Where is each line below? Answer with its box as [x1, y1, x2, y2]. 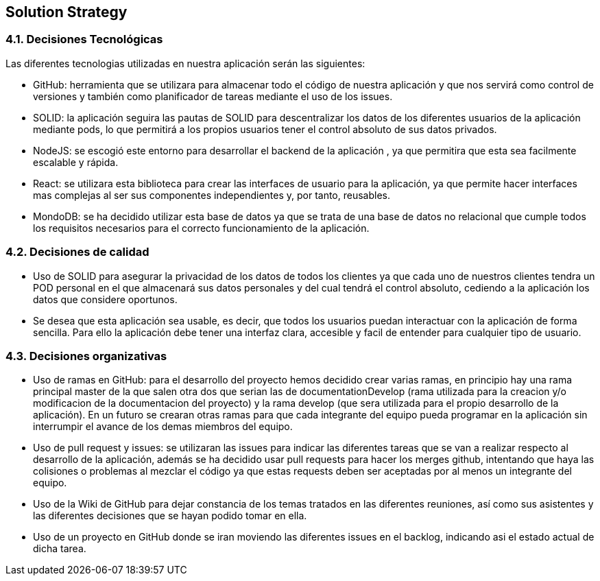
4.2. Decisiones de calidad [5, 245, 149, 259]
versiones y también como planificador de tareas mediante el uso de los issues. [33, 90, 393, 102]
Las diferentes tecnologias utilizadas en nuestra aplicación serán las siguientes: [5, 57, 365, 69]
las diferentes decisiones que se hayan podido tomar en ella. [33, 510, 307, 522]
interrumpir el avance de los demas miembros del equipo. [33, 420, 293, 433]
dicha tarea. [33, 543, 86, 555]
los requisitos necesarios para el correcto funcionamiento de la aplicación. [33, 222, 370, 234]
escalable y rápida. [33, 156, 119, 168]
